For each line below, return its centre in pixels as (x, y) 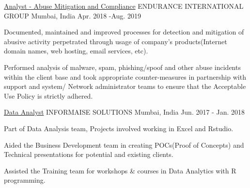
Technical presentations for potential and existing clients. (89, 154)
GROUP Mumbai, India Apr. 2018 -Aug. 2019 (72, 15)
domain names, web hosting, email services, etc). (76, 51)
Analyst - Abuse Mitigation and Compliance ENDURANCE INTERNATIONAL (124, 6)
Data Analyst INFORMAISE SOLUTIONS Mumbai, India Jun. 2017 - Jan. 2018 (124, 112)
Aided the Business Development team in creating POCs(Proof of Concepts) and (124, 145)
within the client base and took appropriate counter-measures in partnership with (125, 77)
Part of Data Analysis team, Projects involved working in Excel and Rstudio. (119, 128)
